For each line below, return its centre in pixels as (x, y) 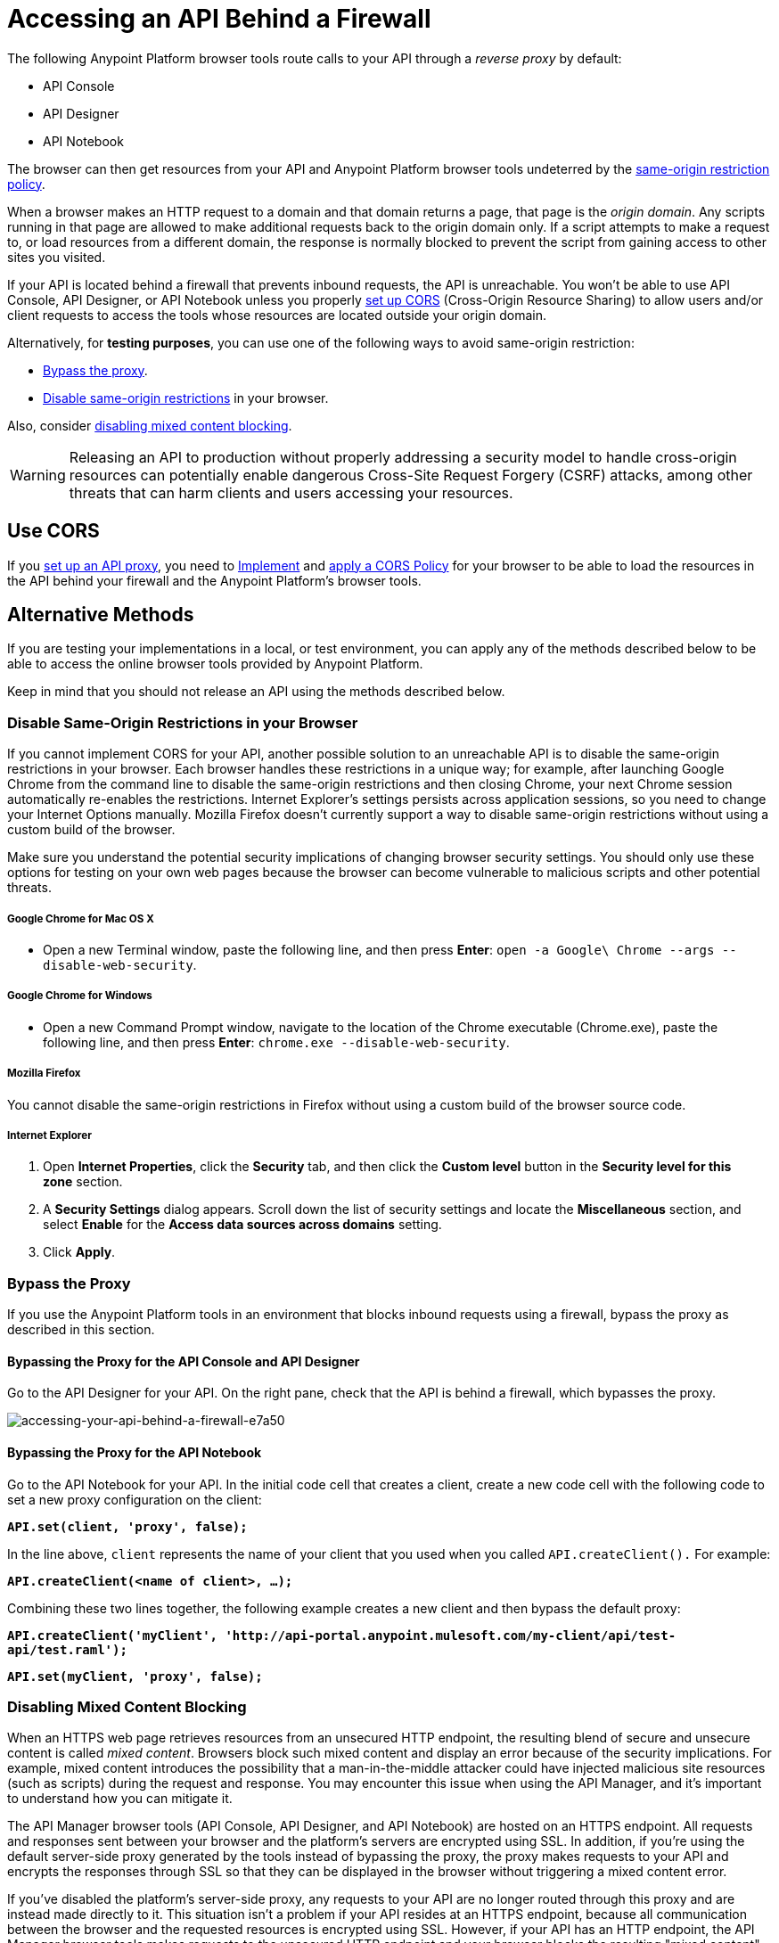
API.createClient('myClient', (113, 1635)
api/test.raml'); (67, 1649)
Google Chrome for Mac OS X (81, 918)
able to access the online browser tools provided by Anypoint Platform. (215, 664)
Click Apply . (79, 1252)
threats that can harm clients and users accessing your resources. (291, 492)
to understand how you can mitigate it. (120, 1799)
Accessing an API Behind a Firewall (219, 19)
